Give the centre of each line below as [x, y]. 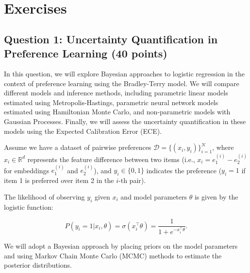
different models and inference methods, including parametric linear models [116, 93]
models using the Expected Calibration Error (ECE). [83, 131]
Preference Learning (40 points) [86, 53]
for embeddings [27, 170]
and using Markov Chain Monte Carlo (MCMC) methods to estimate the [113, 255]
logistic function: [29, 207]
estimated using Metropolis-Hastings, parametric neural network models [111, 102]
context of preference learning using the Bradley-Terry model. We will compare [122, 83]
